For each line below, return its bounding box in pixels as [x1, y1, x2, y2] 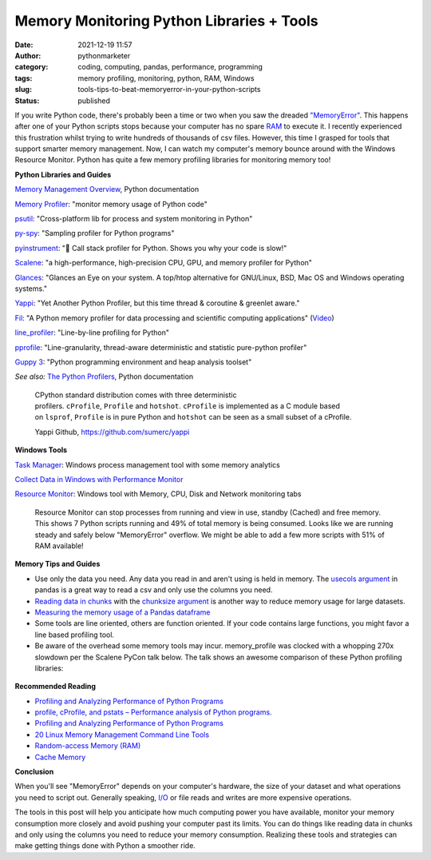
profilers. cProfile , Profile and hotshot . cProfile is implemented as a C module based [34, 401, 341, 411]
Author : [14, 50, 42, 60]
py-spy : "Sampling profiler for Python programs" [14, 229, 175, 238]
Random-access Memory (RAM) [34, 741, 141, 751]
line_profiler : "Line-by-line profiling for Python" [14, 328, 169, 337]
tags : [14, 73, 33, 83]
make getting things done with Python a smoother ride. [14, 841, 196, 850]
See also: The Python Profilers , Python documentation [14, 372, 194, 381]
